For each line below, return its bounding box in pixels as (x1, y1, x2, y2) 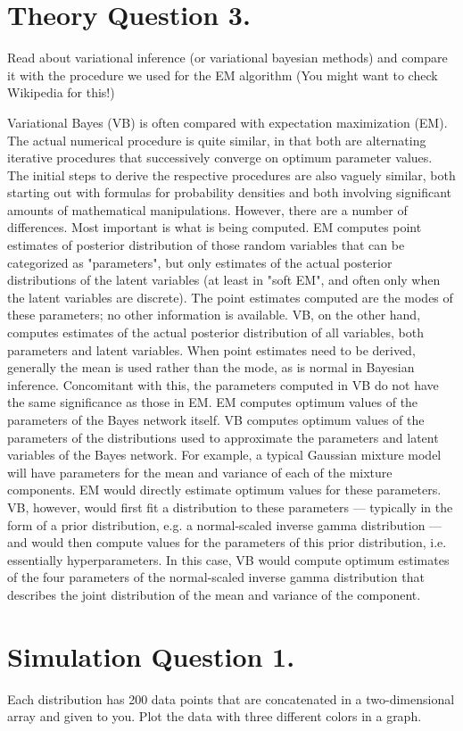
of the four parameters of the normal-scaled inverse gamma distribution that (7, 568, 425, 586)
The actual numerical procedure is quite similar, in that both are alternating (7, 130, 426, 149)
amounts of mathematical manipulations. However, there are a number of (7, 200, 408, 219)
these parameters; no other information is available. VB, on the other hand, (7, 305, 421, 324)
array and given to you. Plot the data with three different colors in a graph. (7, 707, 422, 726)
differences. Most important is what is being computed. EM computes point (7, 218, 422, 237)
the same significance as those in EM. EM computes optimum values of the (7, 393, 418, 411)
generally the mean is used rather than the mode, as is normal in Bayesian (7, 358, 415, 377)
